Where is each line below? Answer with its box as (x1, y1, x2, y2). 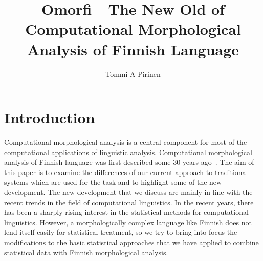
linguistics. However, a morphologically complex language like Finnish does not (4, 216, 252, 227)
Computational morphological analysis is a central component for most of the (4, 137, 247, 147)
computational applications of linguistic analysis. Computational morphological (4, 146, 252, 157)
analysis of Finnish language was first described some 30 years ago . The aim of (4, 157, 254, 167)
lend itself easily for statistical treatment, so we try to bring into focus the (4, 227, 237, 237)
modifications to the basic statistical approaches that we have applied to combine (4, 236, 259, 247)
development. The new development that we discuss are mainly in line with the (4, 187, 253, 197)
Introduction (4, 107, 95, 128)
